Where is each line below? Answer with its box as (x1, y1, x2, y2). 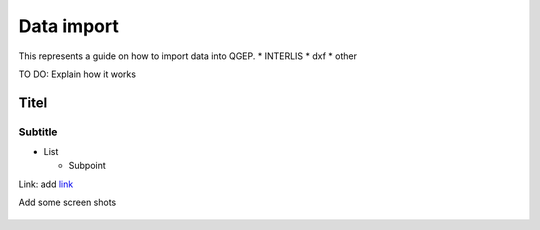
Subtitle (18, 125, 58, 139)
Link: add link (18, 178, 74, 190)
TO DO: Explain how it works (18, 68, 137, 80)
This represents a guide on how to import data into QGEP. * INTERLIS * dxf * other (18, 50, 357, 62)
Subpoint (68, 160, 107, 172)
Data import (18, 15, 119, 37)
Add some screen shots (18, 196, 117, 209)
